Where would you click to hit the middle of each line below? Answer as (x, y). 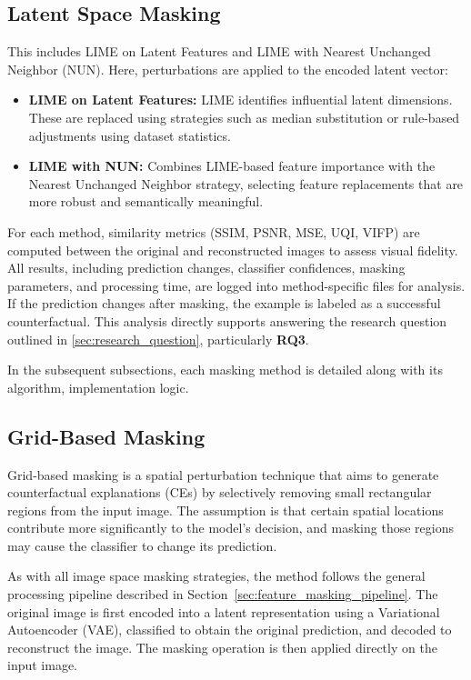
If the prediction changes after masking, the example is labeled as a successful (224, 303)
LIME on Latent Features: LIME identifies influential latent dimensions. (241, 100)
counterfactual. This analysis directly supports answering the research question (227, 320)
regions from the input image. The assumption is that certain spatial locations (225, 510)
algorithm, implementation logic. (98, 387)
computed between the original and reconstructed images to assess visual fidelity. (233, 250)
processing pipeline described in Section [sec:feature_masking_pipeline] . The (223, 594)
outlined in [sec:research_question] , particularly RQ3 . (158, 339)
